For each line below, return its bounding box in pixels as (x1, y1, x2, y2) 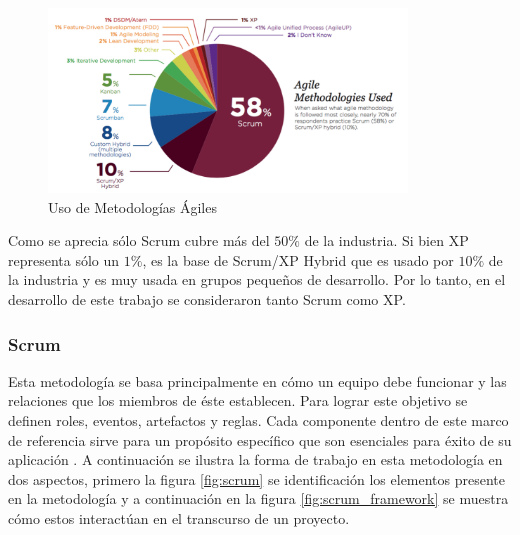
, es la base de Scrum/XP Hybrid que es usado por (142, 249, 454, 270)
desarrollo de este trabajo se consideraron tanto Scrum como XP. (8, 289, 406, 310)
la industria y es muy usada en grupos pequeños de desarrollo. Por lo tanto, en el (8, 269, 506, 290)
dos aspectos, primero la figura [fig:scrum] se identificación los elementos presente (8, 468, 506, 489)
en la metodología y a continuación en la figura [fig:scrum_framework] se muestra (8, 488, 509, 509)
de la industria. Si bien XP (304, 230, 469, 251)
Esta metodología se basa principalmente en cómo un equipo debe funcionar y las (8, 370, 507, 391)
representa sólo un (8, 249, 120, 270)
